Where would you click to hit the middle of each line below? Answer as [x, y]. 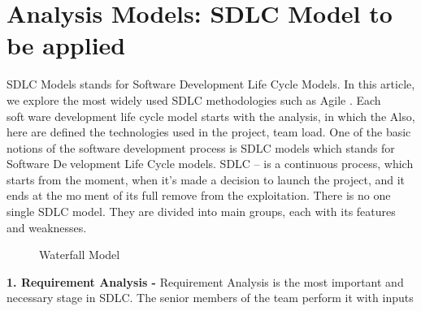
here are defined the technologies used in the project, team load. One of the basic [209, 132]
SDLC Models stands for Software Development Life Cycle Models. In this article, [211, 84]
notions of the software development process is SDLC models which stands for [201, 147]
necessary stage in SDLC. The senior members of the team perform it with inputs [210, 298]
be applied [66, 45]
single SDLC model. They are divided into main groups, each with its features [201, 212]
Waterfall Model [80, 255]
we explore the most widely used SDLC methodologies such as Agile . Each [194, 99]
